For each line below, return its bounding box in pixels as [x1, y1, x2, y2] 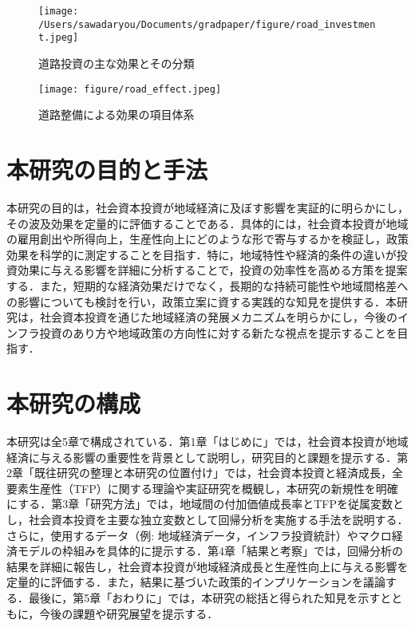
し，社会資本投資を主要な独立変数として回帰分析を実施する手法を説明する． [6, 511, 409, 527]
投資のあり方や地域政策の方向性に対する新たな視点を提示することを [39, 324, 397, 341]
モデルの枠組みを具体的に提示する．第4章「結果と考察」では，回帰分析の [17, 542, 403, 559]
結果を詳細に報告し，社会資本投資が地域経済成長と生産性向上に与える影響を [6, 558, 409, 574]
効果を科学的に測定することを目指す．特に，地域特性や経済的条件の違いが [6, 246, 397, 262]
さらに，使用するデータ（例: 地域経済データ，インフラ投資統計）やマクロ [6, 526, 392, 543]
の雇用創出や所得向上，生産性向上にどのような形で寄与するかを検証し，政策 [6, 231, 409, 247]
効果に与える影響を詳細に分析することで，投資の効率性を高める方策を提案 [17, 262, 408, 278]
